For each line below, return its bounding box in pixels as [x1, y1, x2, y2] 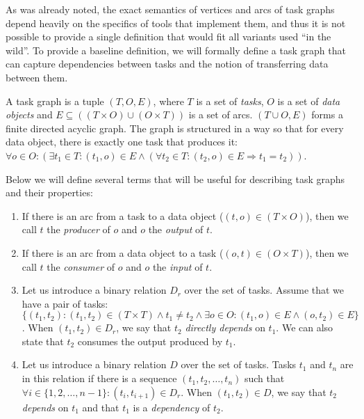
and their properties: [6, 185, 93, 200]
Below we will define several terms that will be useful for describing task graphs [6, 171, 345, 186]
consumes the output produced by [77, 333, 223, 348]
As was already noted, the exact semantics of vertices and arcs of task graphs [6, 2, 335, 16]
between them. [6, 70, 68, 84]
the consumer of [47, 259, 115, 274]
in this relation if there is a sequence [22, 371, 177, 386]
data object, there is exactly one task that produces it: [6, 134, 238, 149]
